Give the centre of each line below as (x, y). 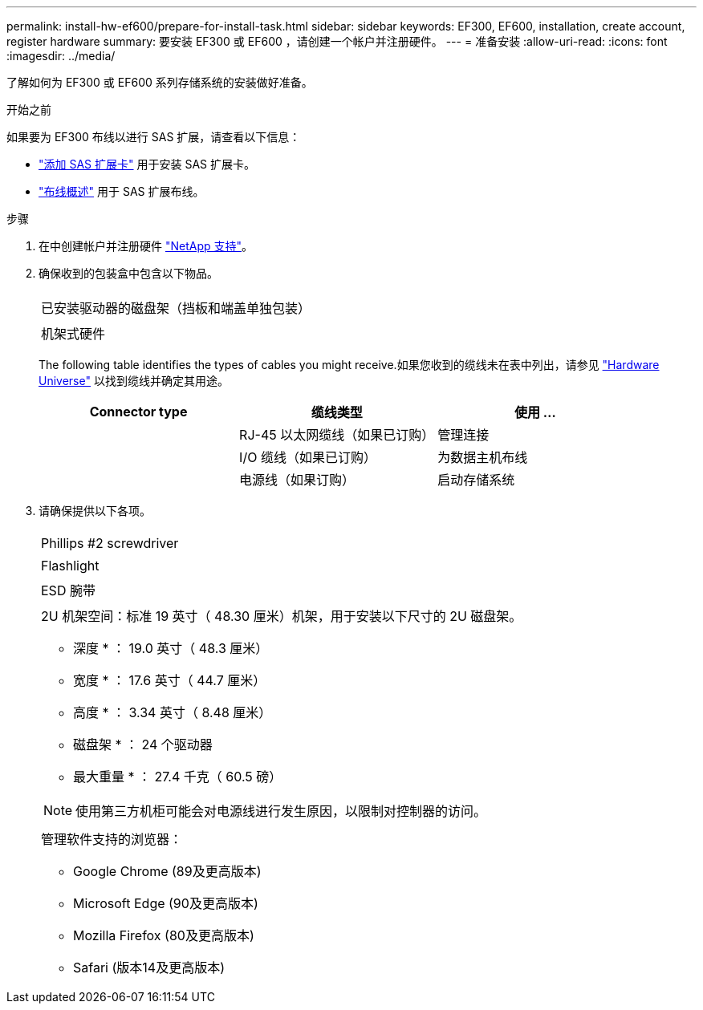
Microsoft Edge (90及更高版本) (166, 903)
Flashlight (70, 566)
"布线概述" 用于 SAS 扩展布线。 (122, 191)
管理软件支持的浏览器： (112, 839)
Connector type (138, 412)
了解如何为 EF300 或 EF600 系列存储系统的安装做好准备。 (160, 82)
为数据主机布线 (483, 457)
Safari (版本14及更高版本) (149, 967)
